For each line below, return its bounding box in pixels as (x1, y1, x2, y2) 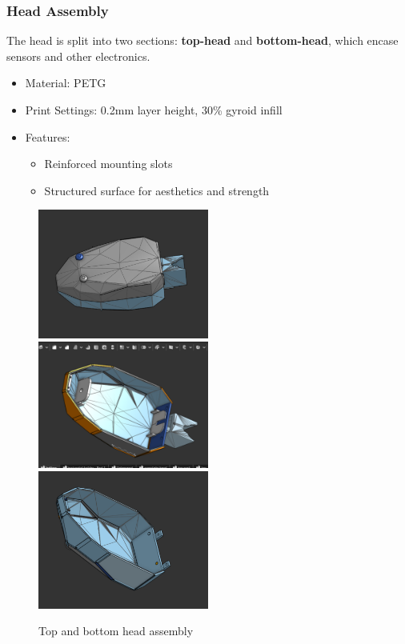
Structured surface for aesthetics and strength (44, 182, 270, 198)
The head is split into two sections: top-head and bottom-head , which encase (6, 32, 399, 49)
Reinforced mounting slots (44, 155, 173, 172)
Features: (25, 128, 70, 145)
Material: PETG (25, 74, 106, 91)
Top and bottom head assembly (38, 622, 194, 639)
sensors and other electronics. (6, 47, 150, 64)
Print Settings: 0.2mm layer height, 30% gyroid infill (25, 102, 283, 118)
